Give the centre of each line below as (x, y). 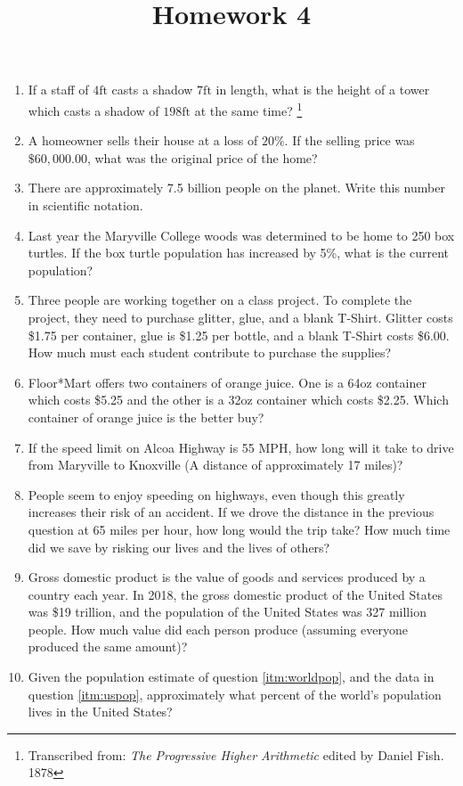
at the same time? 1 (248, 109)
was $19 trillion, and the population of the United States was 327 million (227, 612)
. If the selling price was (349, 140)
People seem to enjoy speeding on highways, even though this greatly (216, 494)
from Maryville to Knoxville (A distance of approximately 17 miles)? (215, 465)
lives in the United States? (100, 712)
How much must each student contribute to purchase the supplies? (209, 352)
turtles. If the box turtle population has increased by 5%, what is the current (239, 253)
